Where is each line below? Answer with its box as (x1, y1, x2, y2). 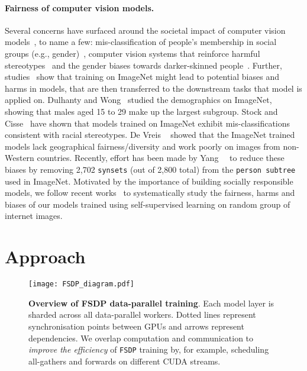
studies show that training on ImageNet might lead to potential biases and (5, 70, 279, 83)
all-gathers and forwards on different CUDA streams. (28, 354, 221, 367)
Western (5, 151, 34, 164)
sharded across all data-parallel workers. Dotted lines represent (28, 308, 256, 321)
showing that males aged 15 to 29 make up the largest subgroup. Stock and (5, 105, 278, 117)
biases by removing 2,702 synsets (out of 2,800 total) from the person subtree (5, 163, 296, 175)
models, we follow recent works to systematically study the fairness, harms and (5, 186, 295, 199)
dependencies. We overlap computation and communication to (28, 331, 254, 344)
